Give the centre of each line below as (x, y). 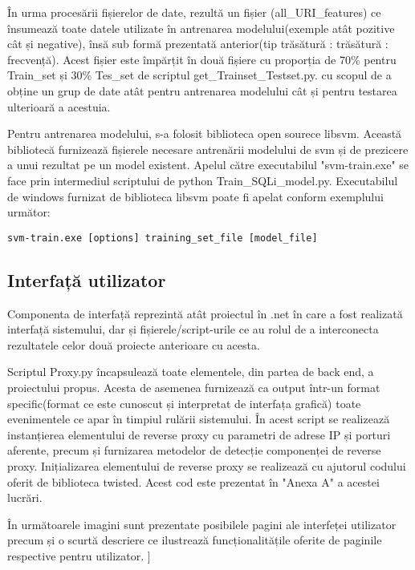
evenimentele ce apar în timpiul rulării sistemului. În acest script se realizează (199, 419)
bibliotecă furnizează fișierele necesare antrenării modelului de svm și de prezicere (208, 149)
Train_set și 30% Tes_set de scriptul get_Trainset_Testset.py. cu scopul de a (199, 75)
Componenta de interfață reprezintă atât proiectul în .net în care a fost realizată (205, 313)
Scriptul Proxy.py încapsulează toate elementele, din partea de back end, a (191, 372)
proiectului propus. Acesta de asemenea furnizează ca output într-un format (194, 387)
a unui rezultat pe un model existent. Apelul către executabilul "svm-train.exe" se (208, 165)
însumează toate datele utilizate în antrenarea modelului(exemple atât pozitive (201, 28)
